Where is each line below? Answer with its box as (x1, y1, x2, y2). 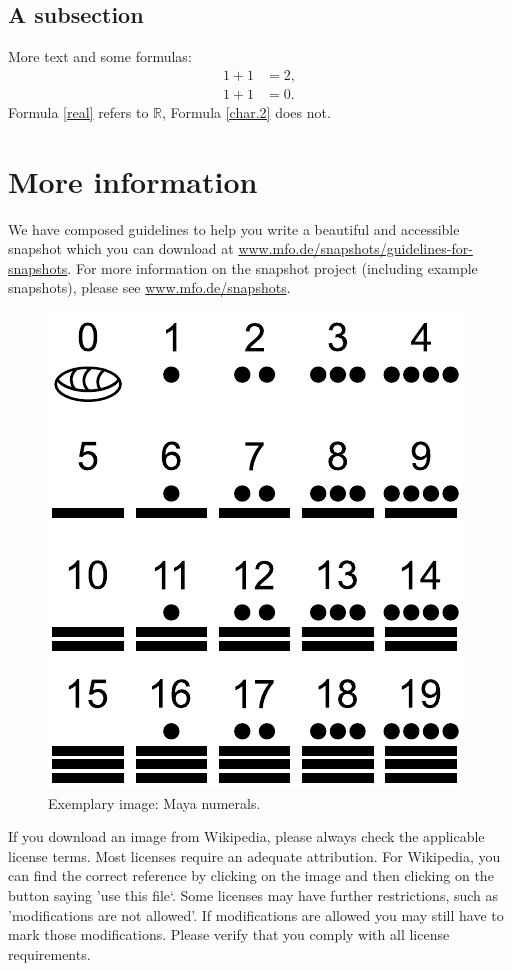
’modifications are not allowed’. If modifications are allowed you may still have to (8, 904, 504, 925)
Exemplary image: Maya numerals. (48, 792, 261, 813)
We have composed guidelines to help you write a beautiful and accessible (8, 218, 460, 239)
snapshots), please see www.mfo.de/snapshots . (8, 277, 291, 298)
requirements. (8, 943, 91, 964)
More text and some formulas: (8, 46, 192, 67)
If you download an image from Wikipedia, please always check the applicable (8, 826, 485, 847)
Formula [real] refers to (8, 101, 149, 122)
